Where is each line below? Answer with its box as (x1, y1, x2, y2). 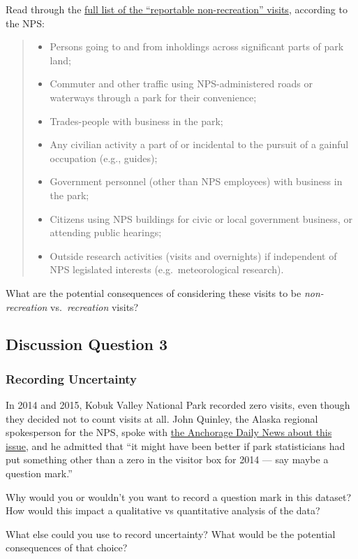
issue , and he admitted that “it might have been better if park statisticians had (6, 438, 345, 453)
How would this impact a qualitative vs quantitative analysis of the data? (6, 503, 320, 518)
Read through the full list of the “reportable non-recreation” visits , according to (6, 2, 348, 16)
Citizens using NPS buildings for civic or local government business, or (50, 211, 352, 226)
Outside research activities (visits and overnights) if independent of (50, 248, 337, 263)
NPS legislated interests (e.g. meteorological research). (50, 262, 284, 277)
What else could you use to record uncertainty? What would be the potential (6, 526, 336, 541)
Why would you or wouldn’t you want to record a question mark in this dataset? (6, 489, 352, 504)
